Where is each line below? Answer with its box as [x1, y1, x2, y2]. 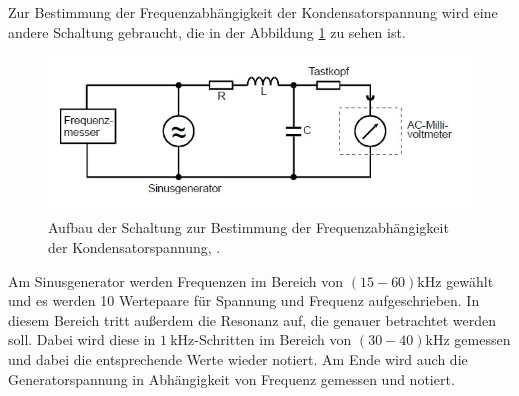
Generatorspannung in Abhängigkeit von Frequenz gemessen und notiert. [8, 368, 455, 389]
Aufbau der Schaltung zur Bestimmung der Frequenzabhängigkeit [48, 217, 449, 238]
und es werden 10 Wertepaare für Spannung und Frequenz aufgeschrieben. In [8, 290, 480, 311]
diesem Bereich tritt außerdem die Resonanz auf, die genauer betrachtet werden [8, 309, 497, 330]
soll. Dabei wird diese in [8, 329, 156, 350]
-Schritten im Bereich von [194, 329, 352, 350]
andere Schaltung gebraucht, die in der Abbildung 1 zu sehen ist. [8, 21, 406, 42]
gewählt [446, 270, 494, 291]
